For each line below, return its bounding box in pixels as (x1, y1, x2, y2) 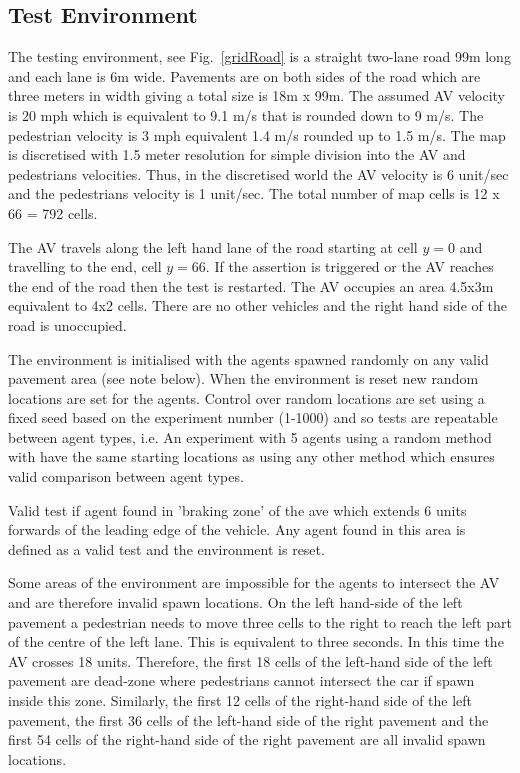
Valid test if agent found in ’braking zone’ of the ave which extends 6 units (8, 499, 467, 520)
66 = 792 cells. (8, 202, 98, 223)
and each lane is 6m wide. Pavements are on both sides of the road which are (8, 65, 481, 86)
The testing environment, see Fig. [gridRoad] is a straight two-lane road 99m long (8, 46, 511, 67)
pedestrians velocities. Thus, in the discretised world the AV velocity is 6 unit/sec (8, 163, 509, 184)
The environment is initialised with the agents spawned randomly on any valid (8, 348, 489, 369)
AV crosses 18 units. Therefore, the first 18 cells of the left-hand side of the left (8, 650, 493, 671)
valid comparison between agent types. (8, 466, 244, 487)
